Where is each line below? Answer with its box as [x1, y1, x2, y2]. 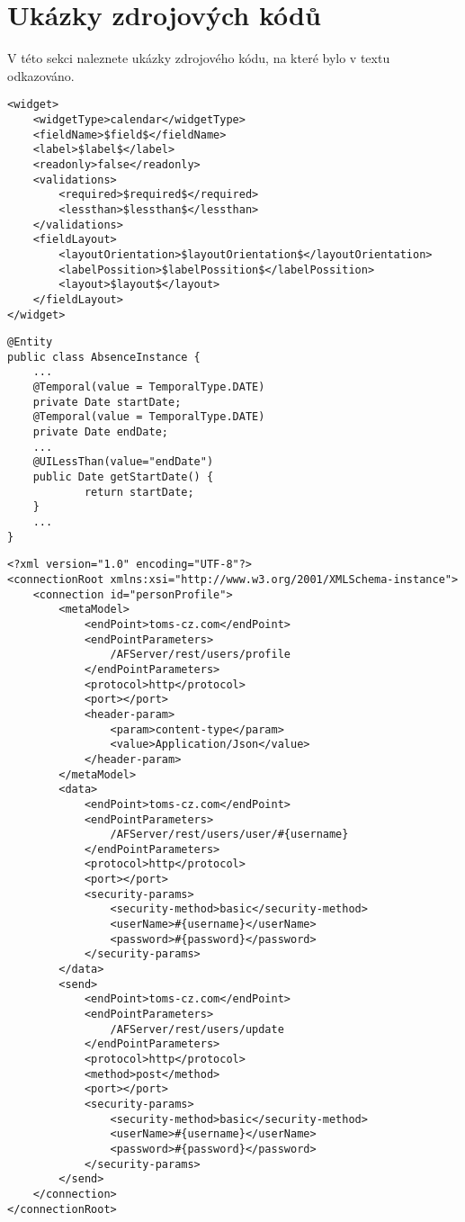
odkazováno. [7, 66, 75, 85]
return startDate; [84, 485, 194, 499]
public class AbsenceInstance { [7, 350, 201, 364]
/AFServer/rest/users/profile [110, 648, 291, 661]
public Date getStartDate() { [32, 471, 214, 484]
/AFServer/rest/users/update [110, 1022, 284, 1036]
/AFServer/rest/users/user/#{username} [110, 828, 349, 841]
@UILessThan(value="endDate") [32, 455, 214, 469]
